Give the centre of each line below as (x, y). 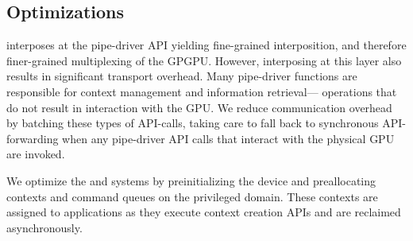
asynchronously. (44, 227)
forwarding (33, 138)
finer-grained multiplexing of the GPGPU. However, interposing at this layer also (204, 60)
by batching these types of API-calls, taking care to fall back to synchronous (193, 123)
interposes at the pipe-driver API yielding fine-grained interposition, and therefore (206, 45)
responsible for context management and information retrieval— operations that (202, 91)
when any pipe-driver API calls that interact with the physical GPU (228, 138)
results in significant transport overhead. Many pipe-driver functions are (182, 76)
